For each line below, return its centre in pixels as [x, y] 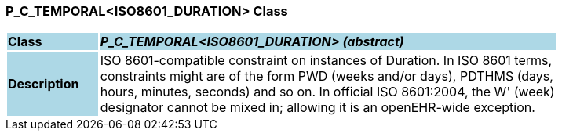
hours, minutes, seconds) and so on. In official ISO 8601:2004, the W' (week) [327, 92]
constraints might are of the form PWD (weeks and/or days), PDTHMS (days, [327, 76]
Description [44, 84]
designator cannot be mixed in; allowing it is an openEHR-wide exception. [317, 108]
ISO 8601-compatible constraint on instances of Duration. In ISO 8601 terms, [326, 61]
